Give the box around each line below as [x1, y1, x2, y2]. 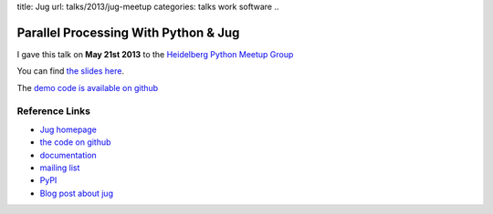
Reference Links [16, 105, 91, 117]
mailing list [39, 162, 80, 173]
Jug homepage [39, 124, 98, 135]
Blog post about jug [39, 188, 114, 199]
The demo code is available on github [16, 82, 159, 93]
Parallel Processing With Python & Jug [16, 25, 240, 40]
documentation [39, 149, 98, 160]
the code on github [39, 137, 111, 148]
